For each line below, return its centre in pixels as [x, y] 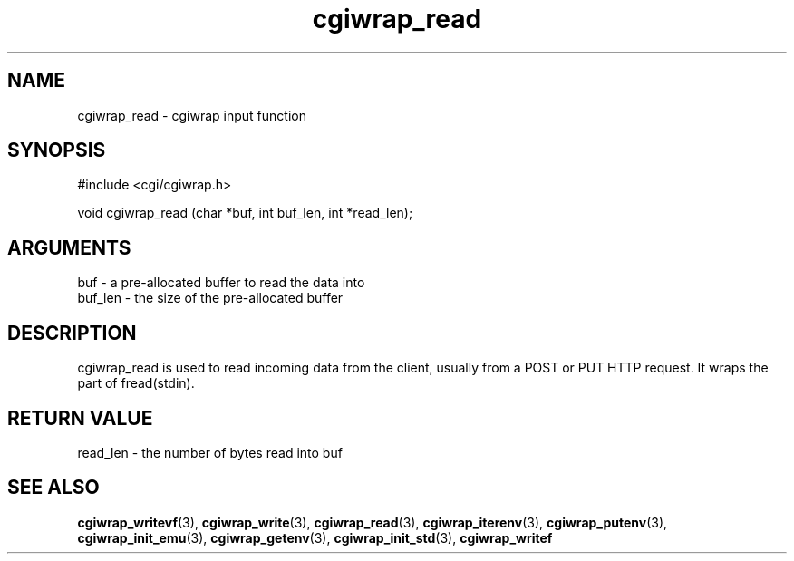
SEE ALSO [53, 488]
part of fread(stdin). [136, 383]
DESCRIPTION [72, 333]
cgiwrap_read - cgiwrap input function [192, 115]
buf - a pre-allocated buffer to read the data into [221, 283]
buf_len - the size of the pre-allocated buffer [210, 298]
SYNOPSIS [57, 150]
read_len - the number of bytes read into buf [210, 452]
